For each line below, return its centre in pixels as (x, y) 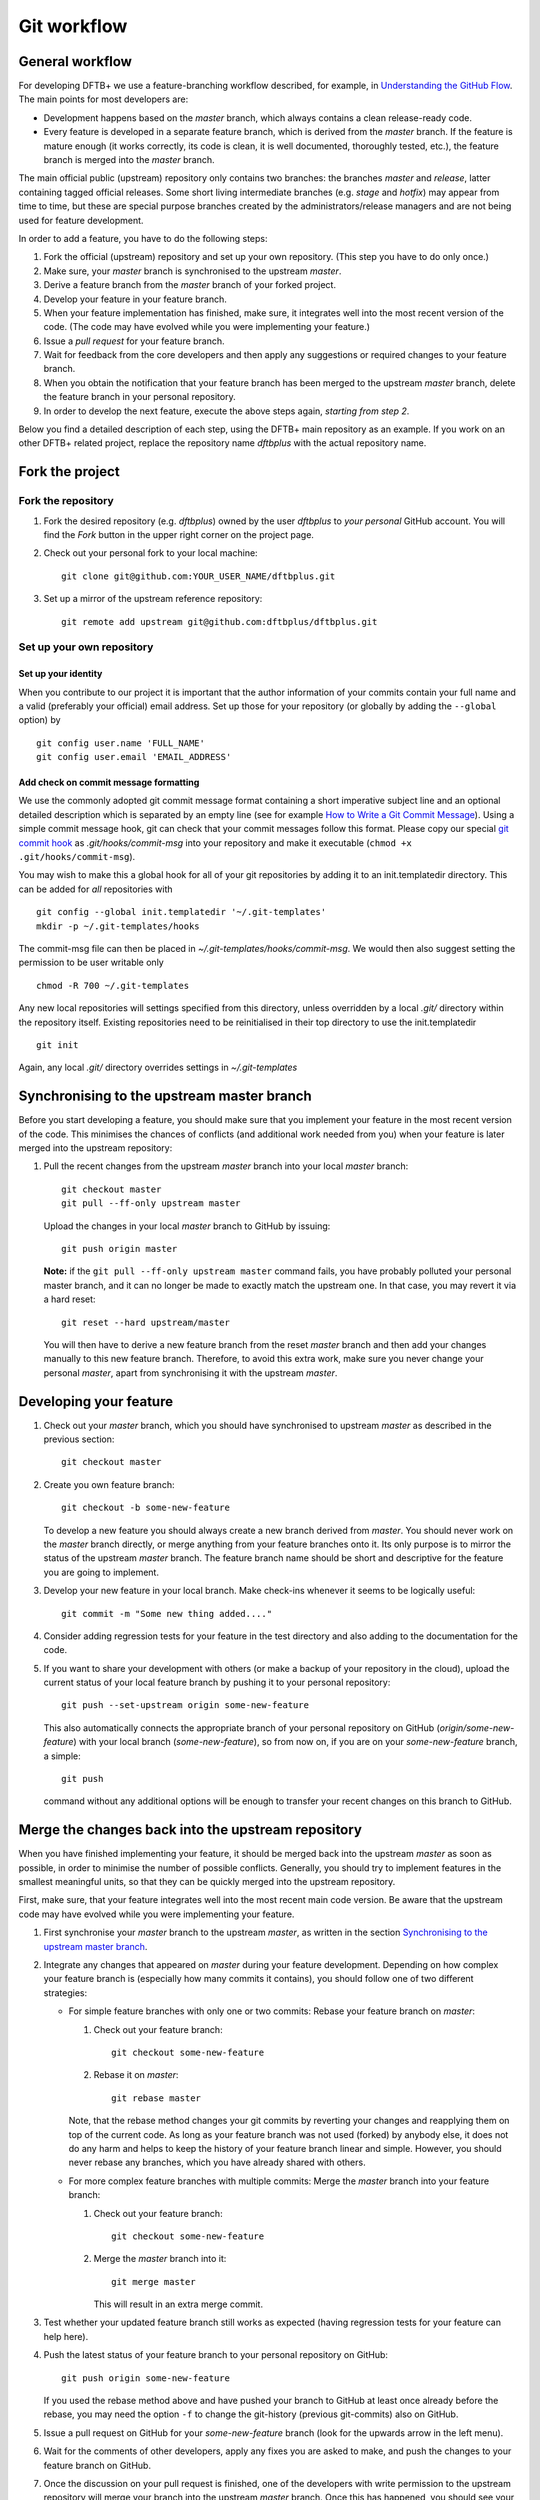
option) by (39, 720)
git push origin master (119, 1248)
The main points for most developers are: (103, 99)
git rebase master (156, 2098)
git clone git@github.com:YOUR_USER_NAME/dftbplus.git (198, 576)
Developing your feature (96, 1401)
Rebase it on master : (136, 2075)
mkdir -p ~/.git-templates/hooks (118, 926)
